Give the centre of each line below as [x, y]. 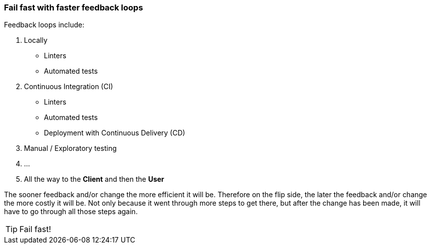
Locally [36, 40]
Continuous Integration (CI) [69, 87]
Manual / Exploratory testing [70, 148]
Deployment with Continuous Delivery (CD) [115, 133]
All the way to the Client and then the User [94, 179]
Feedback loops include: [44, 25]
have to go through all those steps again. [71, 212]
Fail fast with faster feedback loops [74, 7]
